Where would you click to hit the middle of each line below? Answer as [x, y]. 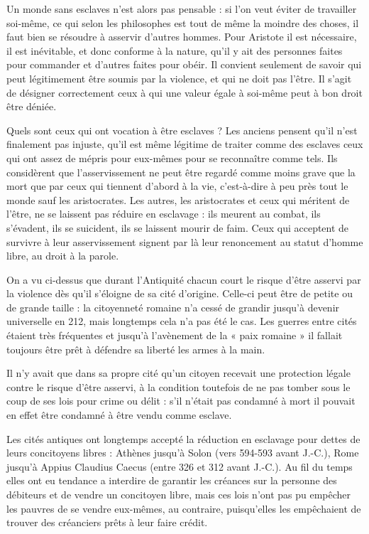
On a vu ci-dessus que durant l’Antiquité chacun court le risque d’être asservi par [184, 279]
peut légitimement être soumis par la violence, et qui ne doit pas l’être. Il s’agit [179, 78]
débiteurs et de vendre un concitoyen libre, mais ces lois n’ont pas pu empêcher [179, 494]
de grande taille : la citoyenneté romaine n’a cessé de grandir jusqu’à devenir [173, 307]
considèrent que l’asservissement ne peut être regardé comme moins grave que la [181, 172]
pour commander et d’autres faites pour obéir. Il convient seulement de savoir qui [184, 64]
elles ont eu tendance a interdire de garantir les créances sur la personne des [172, 480]
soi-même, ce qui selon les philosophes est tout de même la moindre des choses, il [183, 22]
